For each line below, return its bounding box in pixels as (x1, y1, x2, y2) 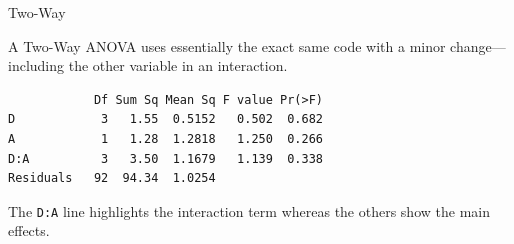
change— (450, 35, 506, 56)
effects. (8, 220, 50, 241)
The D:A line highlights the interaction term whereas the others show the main (8, 200, 490, 221)
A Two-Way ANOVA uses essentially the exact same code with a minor (8, 35, 446, 56)
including (8, 55, 65, 76)
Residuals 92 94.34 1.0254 (8, 171, 216, 186)
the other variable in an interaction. (68, 55, 288, 76)
